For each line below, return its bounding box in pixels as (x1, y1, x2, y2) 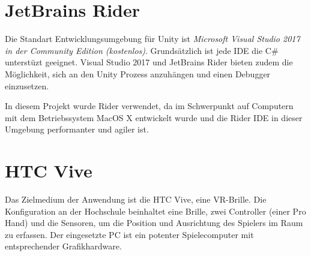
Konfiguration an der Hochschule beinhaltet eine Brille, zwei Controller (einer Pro (5, 204, 306, 217)
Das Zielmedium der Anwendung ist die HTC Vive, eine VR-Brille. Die (5, 193, 267, 205)
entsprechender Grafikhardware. (5, 240, 122, 252)
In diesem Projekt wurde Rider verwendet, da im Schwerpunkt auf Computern (5, 100, 294, 112)
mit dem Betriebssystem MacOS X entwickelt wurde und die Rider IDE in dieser (5, 111, 303, 124)
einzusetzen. (5, 79, 49, 92)
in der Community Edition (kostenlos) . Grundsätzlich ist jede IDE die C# (5, 44, 279, 56)
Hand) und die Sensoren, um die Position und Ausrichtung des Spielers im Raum (5, 216, 303, 229)
